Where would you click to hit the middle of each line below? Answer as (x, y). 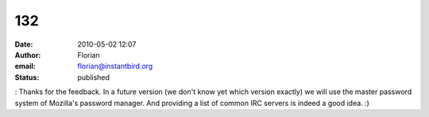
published (94, 77)
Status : (27, 77)
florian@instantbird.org (115, 66)
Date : (24, 44)
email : (25, 66)
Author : (28, 55)
